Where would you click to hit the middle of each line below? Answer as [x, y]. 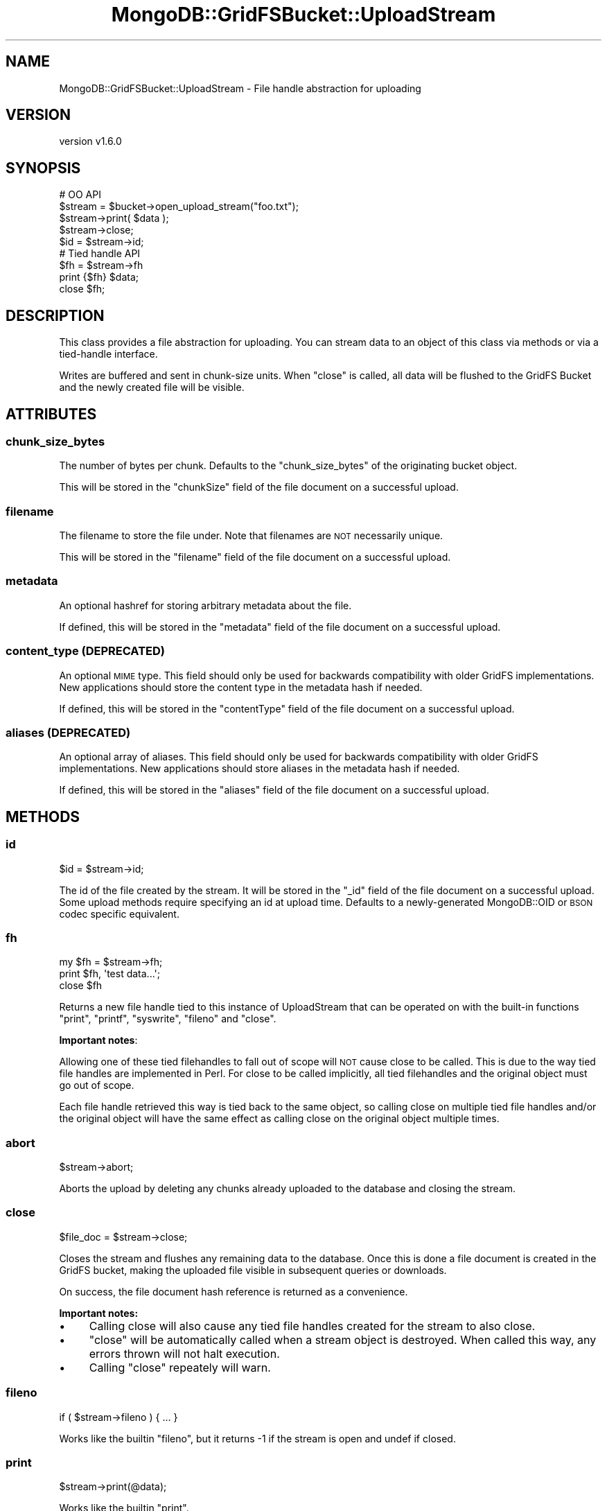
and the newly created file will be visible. [152, 387]
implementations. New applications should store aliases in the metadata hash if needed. [259, 769]
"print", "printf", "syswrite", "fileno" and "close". [168, 1019]
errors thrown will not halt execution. [184, 1353]
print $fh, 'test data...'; [109, 974]
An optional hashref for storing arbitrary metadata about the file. [205, 605]
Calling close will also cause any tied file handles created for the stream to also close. [312, 1326]
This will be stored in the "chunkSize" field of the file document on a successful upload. [259, 487]
